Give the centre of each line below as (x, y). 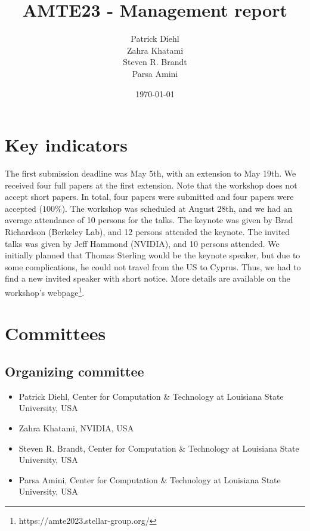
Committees (55, 333)
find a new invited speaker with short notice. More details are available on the (148, 278)
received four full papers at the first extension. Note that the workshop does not (151, 185)
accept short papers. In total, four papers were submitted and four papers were (149, 197)
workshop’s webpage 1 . (45, 291)
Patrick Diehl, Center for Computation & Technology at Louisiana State (151, 396)
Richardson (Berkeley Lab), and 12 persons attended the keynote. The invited (148, 231)
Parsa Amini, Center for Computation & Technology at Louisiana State (150, 479)
